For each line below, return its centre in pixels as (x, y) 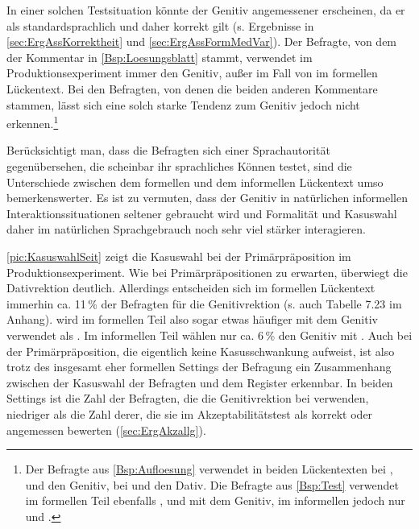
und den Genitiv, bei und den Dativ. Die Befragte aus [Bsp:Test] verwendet (212, 484)
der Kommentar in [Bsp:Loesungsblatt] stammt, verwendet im (160, 57)
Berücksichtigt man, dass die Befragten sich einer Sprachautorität (168, 150)
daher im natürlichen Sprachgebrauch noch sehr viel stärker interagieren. (186, 229)
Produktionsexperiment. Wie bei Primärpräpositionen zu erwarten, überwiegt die (207, 272)
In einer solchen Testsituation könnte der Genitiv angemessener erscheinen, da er (206, 10)
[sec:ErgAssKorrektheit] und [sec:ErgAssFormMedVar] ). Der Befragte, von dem (202, 41)
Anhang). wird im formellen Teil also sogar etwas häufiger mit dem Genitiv (192, 319)
